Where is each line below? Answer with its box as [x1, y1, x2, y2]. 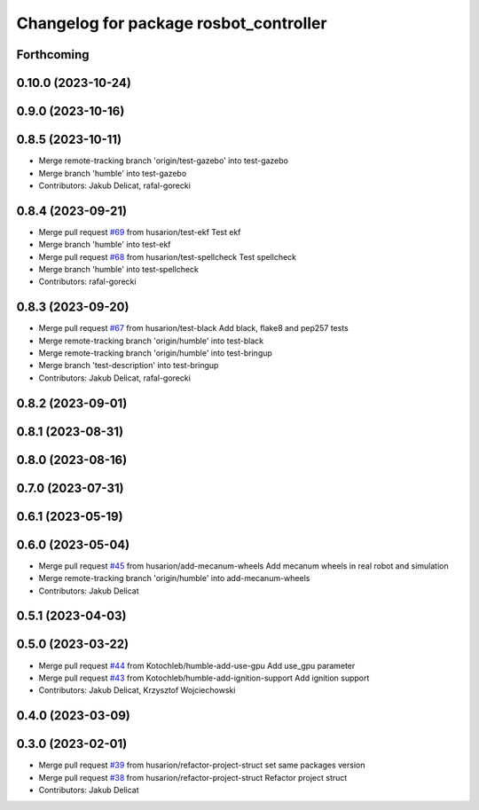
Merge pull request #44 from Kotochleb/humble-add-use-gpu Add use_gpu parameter [38, 660, 356, 671]
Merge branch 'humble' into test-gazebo [38, 168, 187, 178]
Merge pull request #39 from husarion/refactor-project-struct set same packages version [38, 759, 365, 771]
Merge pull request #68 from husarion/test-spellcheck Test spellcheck [38, 251, 297, 262]
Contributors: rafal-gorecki [38, 276, 137, 287]
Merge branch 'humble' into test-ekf [38, 240, 171, 250]
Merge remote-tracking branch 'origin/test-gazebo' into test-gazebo [38, 155, 288, 166]
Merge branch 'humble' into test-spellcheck [38, 263, 199, 274]
